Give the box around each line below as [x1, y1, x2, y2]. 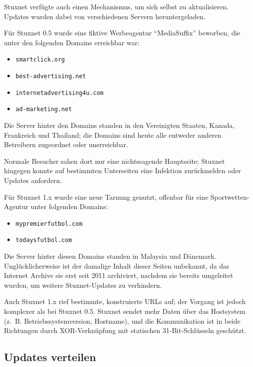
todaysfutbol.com [15, 237, 72, 244]
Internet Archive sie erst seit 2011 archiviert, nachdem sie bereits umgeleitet [4, 270, 233, 280]
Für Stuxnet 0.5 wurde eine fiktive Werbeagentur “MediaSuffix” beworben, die [4, 28, 240, 38]
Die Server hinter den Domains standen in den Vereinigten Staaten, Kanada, [4, 120, 235, 130]
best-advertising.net [15, 73, 86, 80]
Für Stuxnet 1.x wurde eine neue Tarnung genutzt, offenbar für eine [4, 191, 208, 202]
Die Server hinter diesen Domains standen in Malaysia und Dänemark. [4, 251, 216, 261]
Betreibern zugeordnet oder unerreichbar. [4, 139, 128, 150]
